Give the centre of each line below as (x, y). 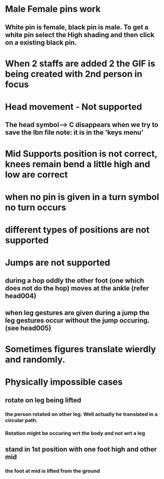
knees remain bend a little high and (78, 164)
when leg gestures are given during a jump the (77, 313)
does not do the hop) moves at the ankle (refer (77, 288)
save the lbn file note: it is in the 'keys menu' (74, 133)
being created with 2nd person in (74, 74)
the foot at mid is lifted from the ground (53, 471)
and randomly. (35, 360)
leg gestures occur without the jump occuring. (77, 320)
